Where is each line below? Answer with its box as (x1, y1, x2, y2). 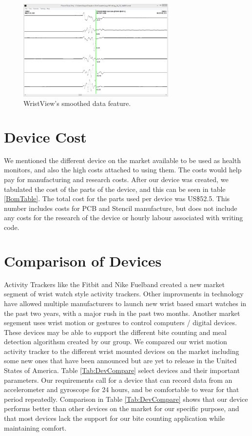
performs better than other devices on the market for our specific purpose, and (4, 403, 239, 414)
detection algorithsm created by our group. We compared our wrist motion (4, 336, 227, 347)
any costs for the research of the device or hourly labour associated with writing (4, 212, 243, 223)
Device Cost (4, 126, 87, 146)
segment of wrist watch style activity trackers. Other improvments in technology (4, 289, 244, 299)
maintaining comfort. (4, 422, 67, 433)
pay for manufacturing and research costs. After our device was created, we (4, 174, 229, 185)
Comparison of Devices (4, 250, 162, 270)
